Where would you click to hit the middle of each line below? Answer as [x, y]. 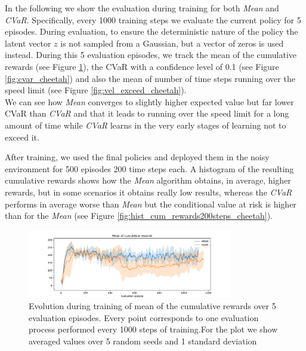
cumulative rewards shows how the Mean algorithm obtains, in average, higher [148, 180]
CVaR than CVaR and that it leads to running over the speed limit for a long [147, 113]
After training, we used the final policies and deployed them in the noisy [137, 157]
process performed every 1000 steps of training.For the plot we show [153, 329]
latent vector [28, 43]
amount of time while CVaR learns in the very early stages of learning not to [146, 125]
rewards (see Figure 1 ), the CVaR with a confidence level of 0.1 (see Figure [142, 66]
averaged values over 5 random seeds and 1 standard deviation [143, 341]
